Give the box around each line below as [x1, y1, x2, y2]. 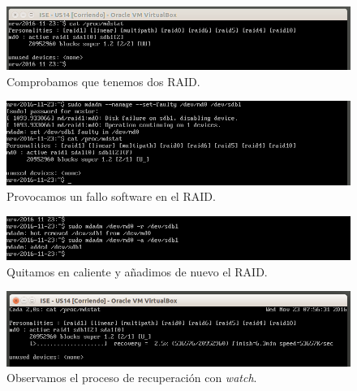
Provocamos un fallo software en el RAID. [6, 188, 216, 205]
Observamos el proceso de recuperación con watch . [6, 369, 257, 386]
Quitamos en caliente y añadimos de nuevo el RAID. [6, 263, 268, 280]
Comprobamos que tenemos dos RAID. [6, 72, 200, 89]
